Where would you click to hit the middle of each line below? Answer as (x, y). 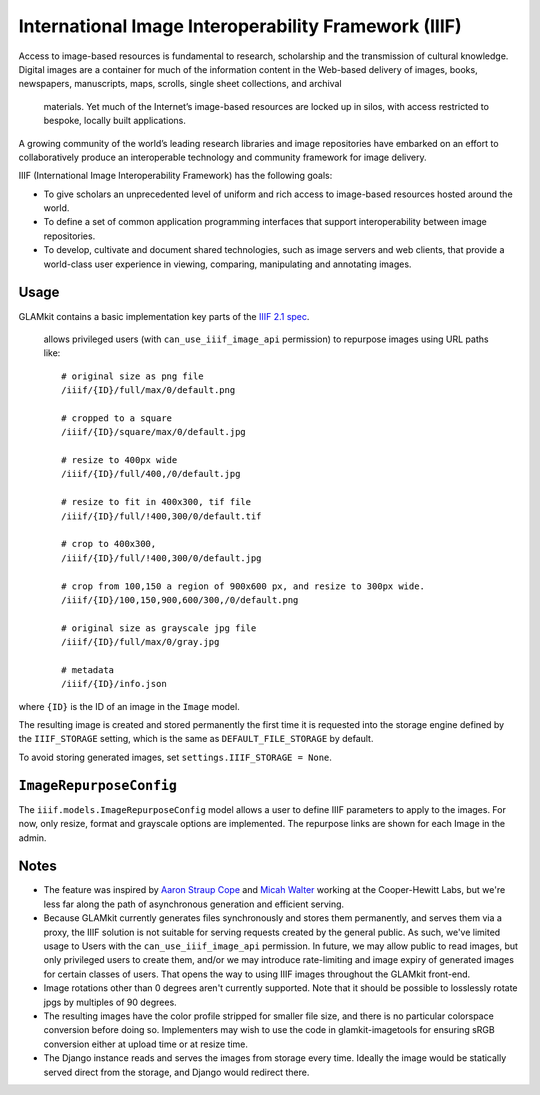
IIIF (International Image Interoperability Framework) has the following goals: (175, 176)
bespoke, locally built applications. (115, 121)
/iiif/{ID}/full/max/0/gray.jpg (140, 642)
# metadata (88, 669)
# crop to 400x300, (109, 544)
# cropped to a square (117, 418)
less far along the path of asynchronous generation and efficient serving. (194, 904)
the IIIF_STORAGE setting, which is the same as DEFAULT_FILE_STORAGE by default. (196, 739)
